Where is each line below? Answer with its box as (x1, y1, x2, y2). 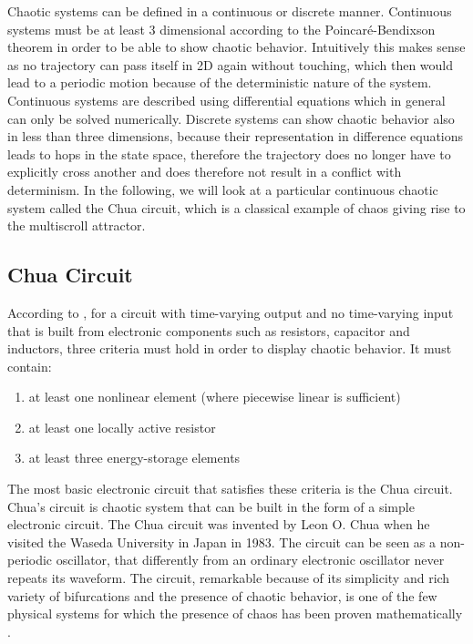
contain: (7, 356, 52, 375)
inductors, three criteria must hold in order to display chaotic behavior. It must (7, 339, 452, 358)
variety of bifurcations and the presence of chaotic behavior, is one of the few (7, 586, 437, 605)
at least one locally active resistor (28, 417, 216, 436)
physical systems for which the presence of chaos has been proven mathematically (7, 604, 463, 623)
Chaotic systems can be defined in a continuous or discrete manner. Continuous (7, 2, 452, 20)
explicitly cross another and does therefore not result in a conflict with (7, 162, 402, 181)
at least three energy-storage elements (28, 448, 241, 467)
